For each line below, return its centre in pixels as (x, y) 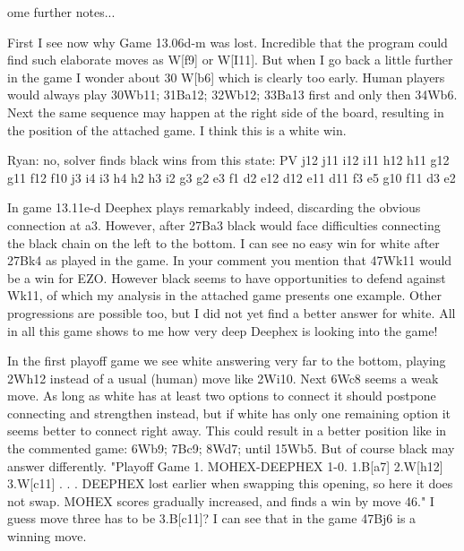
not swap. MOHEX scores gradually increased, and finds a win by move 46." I (221, 500)
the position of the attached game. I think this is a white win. (177, 129)
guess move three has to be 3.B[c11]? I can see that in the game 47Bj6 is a (212, 518)
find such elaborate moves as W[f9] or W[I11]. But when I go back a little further (230, 60)
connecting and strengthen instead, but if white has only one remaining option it (229, 413)
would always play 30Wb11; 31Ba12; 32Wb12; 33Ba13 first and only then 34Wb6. (232, 95)
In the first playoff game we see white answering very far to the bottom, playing (227, 361)
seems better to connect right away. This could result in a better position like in (227, 430)
